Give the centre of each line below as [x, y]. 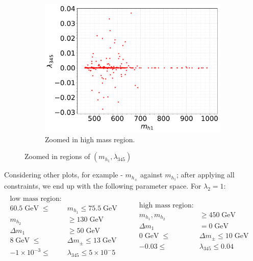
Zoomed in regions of [57, 156]
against [151, 175]
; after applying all [205, 175]
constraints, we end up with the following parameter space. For [103, 186]
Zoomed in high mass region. [90, 139]
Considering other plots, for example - [64, 175]
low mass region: [36, 199]
